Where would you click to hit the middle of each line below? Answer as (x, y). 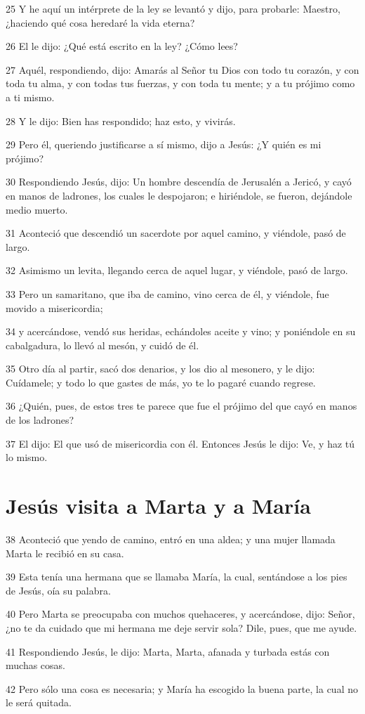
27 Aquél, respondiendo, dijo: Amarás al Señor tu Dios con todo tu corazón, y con (182, 69)
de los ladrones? (40, 420)
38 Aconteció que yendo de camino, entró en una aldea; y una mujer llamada (171, 539)
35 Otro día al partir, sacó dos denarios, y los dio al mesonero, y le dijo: (160, 369)
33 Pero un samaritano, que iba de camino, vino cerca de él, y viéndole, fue (167, 293)
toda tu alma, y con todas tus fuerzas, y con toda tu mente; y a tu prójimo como (180, 83)
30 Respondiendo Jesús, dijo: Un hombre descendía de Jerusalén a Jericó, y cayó (179, 182)
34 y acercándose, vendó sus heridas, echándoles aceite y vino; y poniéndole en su (181, 331)
